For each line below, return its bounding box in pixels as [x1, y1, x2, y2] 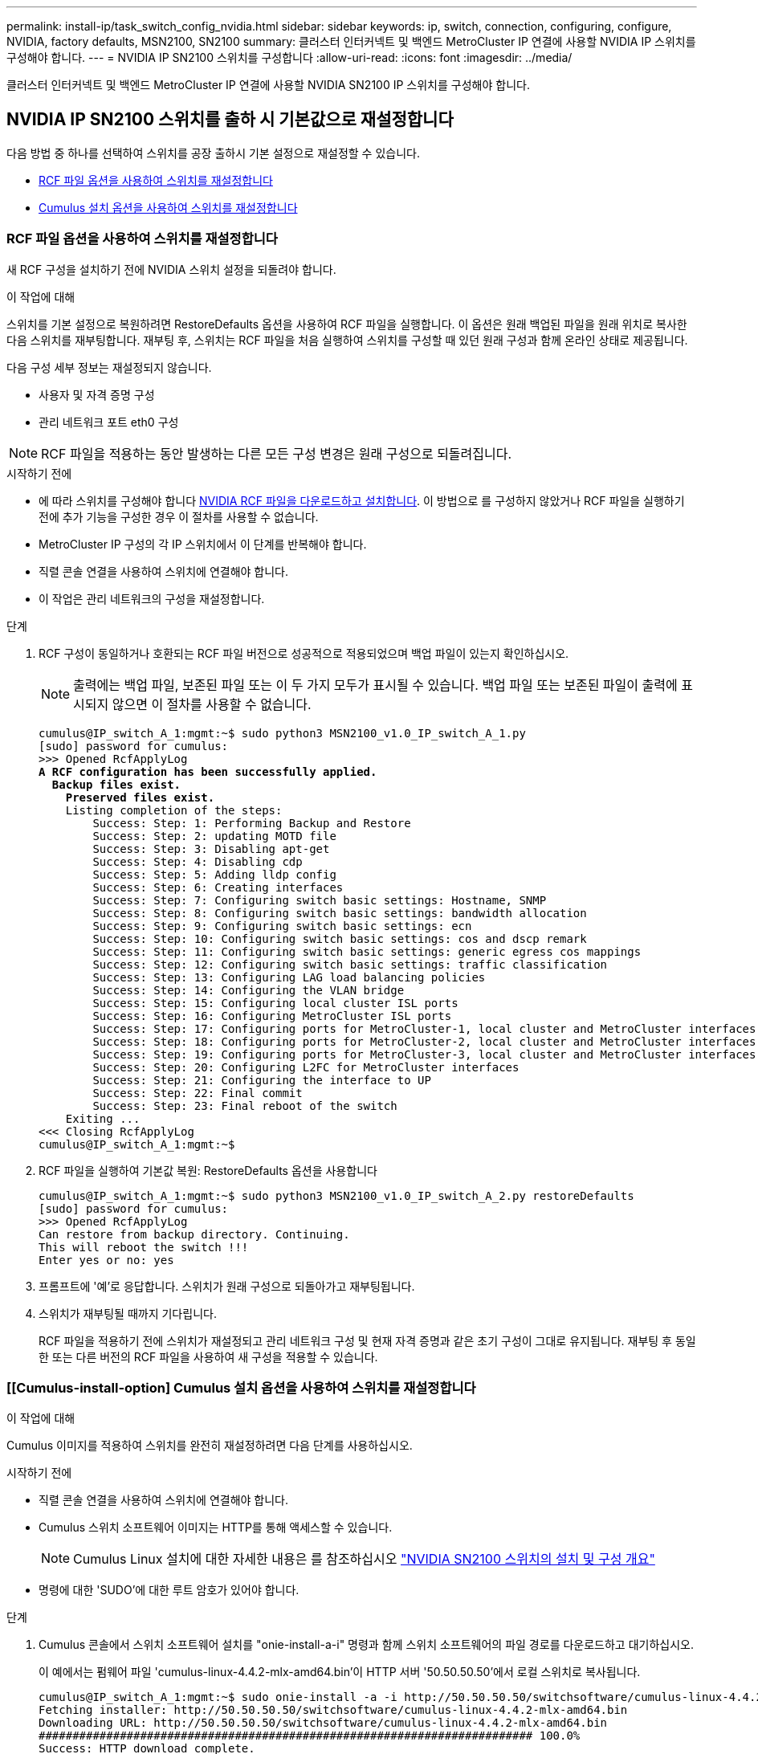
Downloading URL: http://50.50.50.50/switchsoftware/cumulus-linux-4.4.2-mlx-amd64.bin [39, 1716, 608, 1730]
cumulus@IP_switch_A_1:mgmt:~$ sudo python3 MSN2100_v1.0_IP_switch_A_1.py [39, 726, 526, 740]
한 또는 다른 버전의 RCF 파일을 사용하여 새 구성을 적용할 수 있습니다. [39, 1349, 378, 1364]
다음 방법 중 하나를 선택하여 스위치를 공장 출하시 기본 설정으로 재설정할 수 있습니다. [6, 145, 420, 160]
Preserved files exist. [65, 790, 215, 804]
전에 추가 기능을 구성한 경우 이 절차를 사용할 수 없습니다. [39, 509, 319, 524]
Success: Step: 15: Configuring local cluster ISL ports [92, 996, 458, 1010]
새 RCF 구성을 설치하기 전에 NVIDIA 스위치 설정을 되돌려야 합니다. [6, 262, 336, 276]
